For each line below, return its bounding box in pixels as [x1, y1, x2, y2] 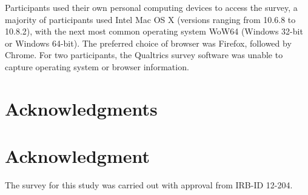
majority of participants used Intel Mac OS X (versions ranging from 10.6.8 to [5, 13, 296, 25]
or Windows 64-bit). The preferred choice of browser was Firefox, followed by [5, 36, 292, 49]
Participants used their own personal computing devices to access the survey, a [5, 1, 298, 13]
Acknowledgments [5, 96, 158, 121]
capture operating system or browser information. [5, 60, 189, 73]
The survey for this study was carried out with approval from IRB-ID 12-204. [5, 179, 293, 191]
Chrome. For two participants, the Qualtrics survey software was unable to [5, 48, 283, 61]
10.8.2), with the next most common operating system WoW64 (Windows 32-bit [5, 25, 303, 38]
